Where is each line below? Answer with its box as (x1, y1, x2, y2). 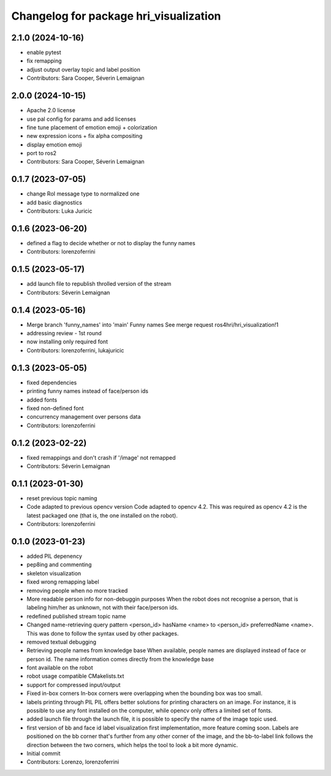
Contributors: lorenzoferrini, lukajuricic (26, 346, 124, 354)
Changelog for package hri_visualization (11, 9, 221, 23)
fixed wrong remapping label (26, 578, 99, 585)
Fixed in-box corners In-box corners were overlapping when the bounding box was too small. (26, 690, 263, 697)
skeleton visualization (26, 569, 82, 577)
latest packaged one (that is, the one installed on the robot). (26, 512, 178, 519)
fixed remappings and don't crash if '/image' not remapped (26, 454, 176, 461)
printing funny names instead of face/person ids (26, 387, 148, 395)
